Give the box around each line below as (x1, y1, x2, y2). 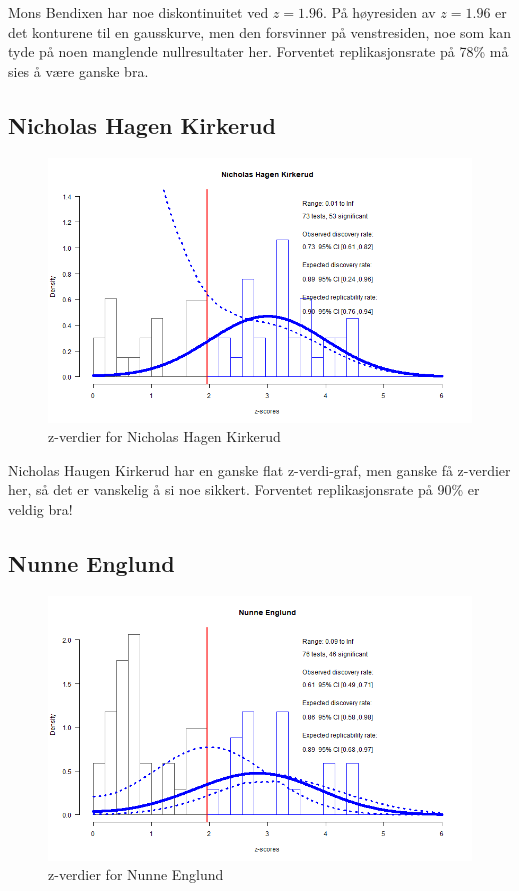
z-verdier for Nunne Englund (48, 864, 224, 885)
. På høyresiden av (322, 2, 436, 22)
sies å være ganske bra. (8, 60, 149, 81)
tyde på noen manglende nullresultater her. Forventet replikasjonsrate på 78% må (8, 41, 509, 62)
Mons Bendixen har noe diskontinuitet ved (8, 2, 269, 22)
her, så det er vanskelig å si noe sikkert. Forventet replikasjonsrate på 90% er (8, 479, 480, 500)
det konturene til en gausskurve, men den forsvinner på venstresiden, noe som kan (8, 21, 512, 42)
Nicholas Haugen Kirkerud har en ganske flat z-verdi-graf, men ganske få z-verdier (8, 459, 511, 480)
